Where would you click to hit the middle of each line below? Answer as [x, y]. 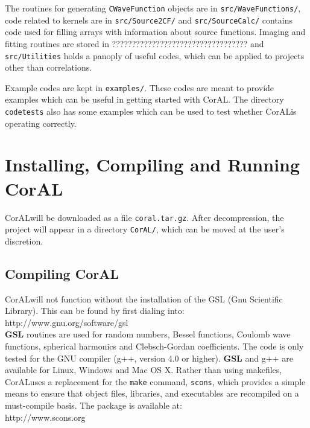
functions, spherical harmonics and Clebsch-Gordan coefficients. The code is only [154, 346]
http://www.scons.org [45, 417]
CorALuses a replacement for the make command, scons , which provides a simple [155, 381]
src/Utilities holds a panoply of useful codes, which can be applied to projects [155, 55]
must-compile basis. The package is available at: [93, 405]
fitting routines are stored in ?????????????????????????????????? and [134, 43]
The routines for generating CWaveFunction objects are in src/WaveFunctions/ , [153, 8]
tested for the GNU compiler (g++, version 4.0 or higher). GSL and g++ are [149, 358]
